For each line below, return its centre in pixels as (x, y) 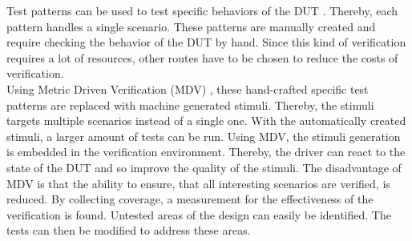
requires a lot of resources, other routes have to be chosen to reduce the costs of (202, 57)
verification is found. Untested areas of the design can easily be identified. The (199, 214)
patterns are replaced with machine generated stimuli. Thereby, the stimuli (190, 104)
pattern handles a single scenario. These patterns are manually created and (191, 26)
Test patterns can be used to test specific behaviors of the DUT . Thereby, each (202, 10)
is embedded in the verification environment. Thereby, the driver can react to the (206, 152)
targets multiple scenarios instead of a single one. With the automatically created (206, 120)
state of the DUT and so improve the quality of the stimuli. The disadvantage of (204, 167)
